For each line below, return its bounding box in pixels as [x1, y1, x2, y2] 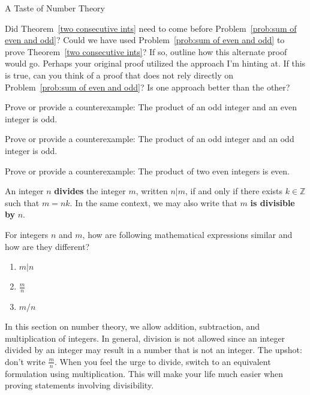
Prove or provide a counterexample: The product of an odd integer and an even [5, 101, 297, 113]
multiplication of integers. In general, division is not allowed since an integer [5, 331, 285, 344]
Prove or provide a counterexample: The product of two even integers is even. [5, 164, 290, 177]
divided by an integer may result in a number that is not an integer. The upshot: [5, 343, 302, 356]
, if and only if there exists [185, 185, 282, 197]
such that [5, 196, 40, 209]
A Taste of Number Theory [5, 2, 105, 14]
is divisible [250, 196, 295, 209]
